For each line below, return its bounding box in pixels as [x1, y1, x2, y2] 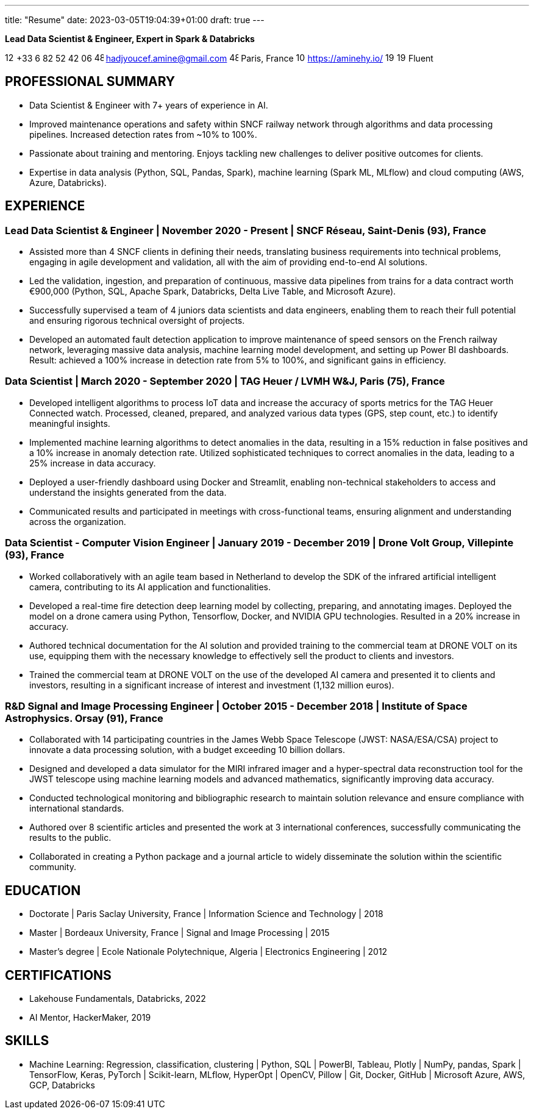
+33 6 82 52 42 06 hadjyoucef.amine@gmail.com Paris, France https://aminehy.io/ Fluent [16, 53, 433, 63]
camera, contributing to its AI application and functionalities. [29, 581, 271, 592]
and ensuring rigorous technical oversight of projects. [29, 315, 245, 326]
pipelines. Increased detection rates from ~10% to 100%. [29, 129, 257, 140]
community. [29, 862, 76, 873]
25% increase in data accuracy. [29, 457, 156, 468]
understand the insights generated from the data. [29, 487, 227, 498]
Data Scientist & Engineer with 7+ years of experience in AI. [29, 99, 268, 110]
